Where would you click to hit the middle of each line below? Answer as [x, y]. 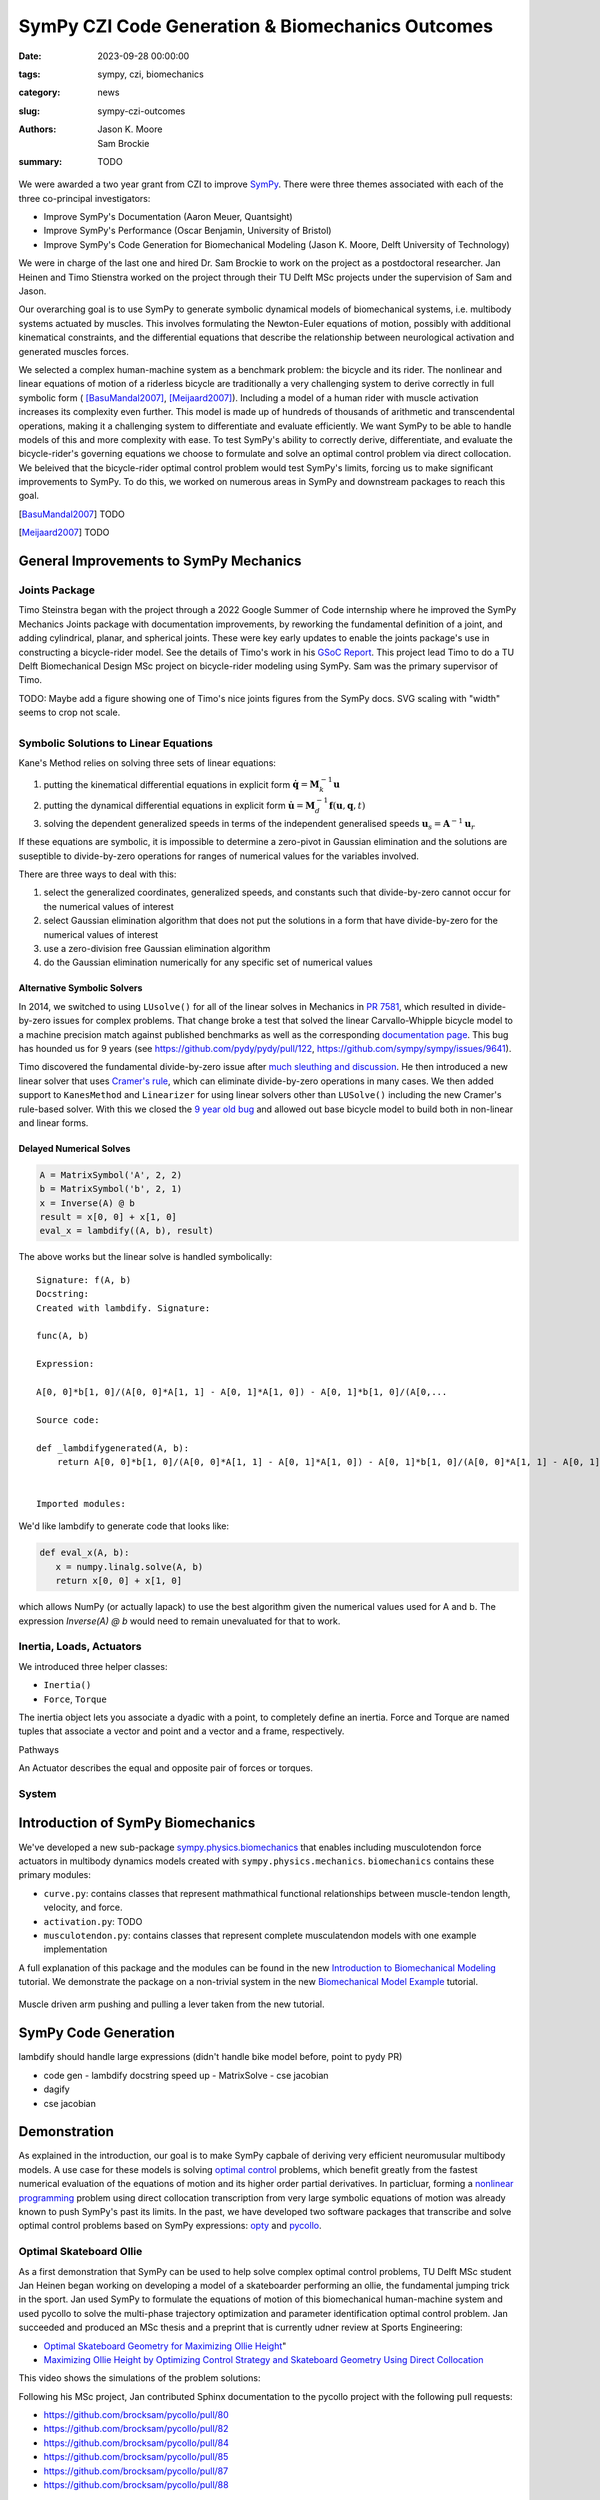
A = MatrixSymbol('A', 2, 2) [111, 1174]
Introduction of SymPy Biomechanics [137, 1823]
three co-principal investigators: [84, 198]
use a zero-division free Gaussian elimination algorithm [157, 948]
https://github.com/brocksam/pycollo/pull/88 [136, 2485]
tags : [29, 74]
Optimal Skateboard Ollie [80, 2252]
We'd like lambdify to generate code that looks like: [124, 1526]
